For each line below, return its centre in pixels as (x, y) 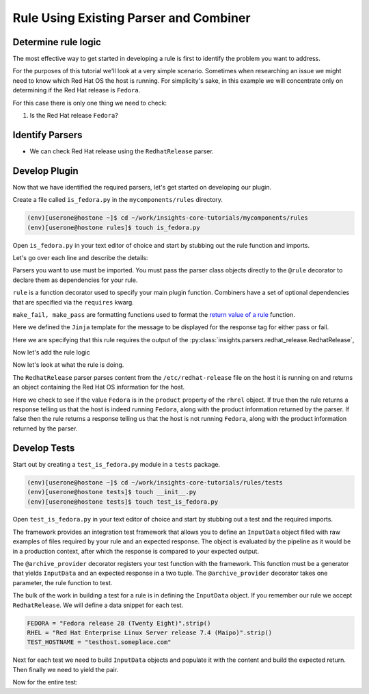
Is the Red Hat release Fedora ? (74, 116)
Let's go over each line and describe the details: (80, 257)
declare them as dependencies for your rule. (75, 280)
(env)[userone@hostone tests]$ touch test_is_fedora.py (123, 502)
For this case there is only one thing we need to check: (90, 103)
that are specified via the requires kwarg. (73, 302)
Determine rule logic (57, 42)
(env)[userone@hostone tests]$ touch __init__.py (112, 492)
